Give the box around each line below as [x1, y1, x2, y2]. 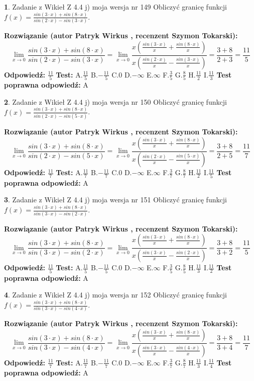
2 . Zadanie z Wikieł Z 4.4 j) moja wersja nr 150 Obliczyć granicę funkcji [4, 96, 227, 107]
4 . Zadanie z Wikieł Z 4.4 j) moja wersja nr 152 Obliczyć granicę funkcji [4, 289, 227, 300]
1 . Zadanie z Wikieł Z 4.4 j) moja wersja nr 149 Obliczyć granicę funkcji [4, 2, 227, 12]
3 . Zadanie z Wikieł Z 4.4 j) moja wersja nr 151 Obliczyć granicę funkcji [4, 194, 227, 205]
